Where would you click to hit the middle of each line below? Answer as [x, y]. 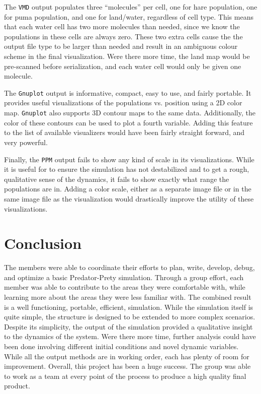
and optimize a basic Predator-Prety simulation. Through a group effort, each [124, 277]
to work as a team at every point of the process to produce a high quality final [125, 376]
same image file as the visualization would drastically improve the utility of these [129, 198]
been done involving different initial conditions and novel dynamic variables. [121, 346]
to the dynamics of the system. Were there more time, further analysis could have [130, 336]
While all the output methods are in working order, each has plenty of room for [127, 356]
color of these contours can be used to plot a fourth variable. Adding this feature [128, 122]
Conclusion [43, 243]
